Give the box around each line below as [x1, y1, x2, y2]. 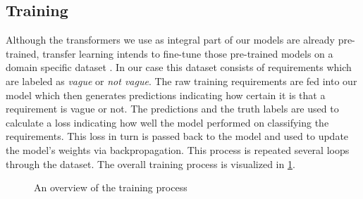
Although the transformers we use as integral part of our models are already [6, 32, 335, 47]
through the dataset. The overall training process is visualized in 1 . [6, 156, 295, 171]
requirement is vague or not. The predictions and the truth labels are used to [6, 101, 339, 116]
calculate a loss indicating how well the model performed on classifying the [6, 115, 329, 129]
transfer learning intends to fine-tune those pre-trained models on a [42, 46, 333, 60]
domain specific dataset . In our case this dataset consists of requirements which [6, 60, 352, 75]
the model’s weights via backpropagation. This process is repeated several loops [6, 142, 350, 157]
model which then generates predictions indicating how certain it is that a [6, 87, 326, 102]
